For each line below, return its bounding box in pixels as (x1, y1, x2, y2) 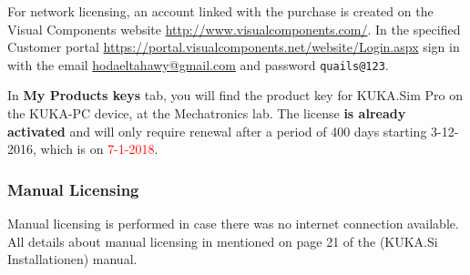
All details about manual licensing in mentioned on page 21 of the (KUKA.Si (7, 231, 438, 250)
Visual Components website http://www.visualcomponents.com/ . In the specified (7, 19, 461, 38)
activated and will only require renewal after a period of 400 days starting (7, 121, 427, 140)
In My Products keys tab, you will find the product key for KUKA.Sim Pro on (7, 86, 463, 105)
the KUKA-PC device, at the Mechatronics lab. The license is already (7, 104, 406, 123)
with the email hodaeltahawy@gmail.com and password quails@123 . (7, 55, 389, 74)
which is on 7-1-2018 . (40, 139, 158, 158)
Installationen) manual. (7, 250, 138, 269)
